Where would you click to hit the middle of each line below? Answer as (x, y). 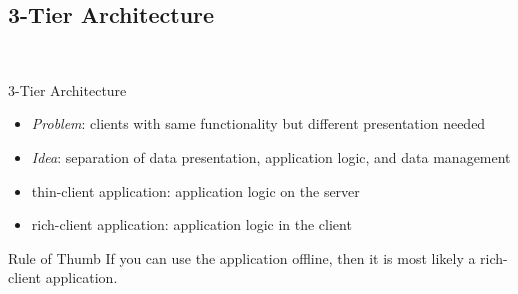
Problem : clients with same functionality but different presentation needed (258, 123)
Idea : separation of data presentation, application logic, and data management (271, 156)
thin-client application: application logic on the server (195, 190)
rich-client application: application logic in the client (191, 224)
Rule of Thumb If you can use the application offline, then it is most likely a (242, 257)
